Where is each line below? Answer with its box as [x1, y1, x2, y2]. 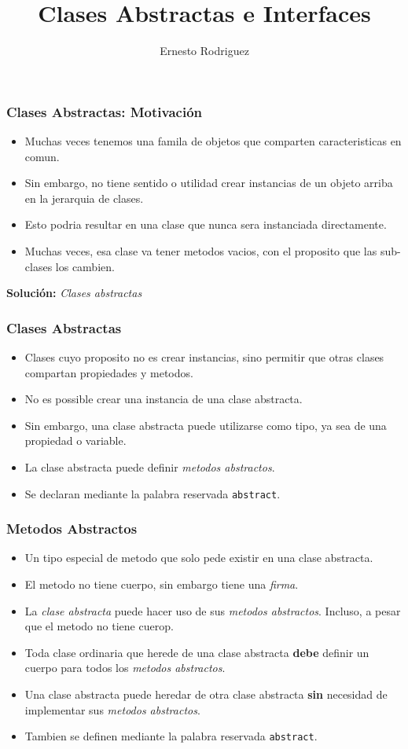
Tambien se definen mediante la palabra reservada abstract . [24, 728, 318, 744]
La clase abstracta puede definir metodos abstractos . [24, 458, 275, 475]
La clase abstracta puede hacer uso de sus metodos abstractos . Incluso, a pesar [24, 602, 401, 619]
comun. [24, 148, 60, 164]
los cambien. [55, 258, 115, 274]
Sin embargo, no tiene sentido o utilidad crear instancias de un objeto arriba [24, 174, 393, 191]
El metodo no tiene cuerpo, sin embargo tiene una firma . [24, 576, 299, 593]
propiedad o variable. [24, 432, 127, 449]
